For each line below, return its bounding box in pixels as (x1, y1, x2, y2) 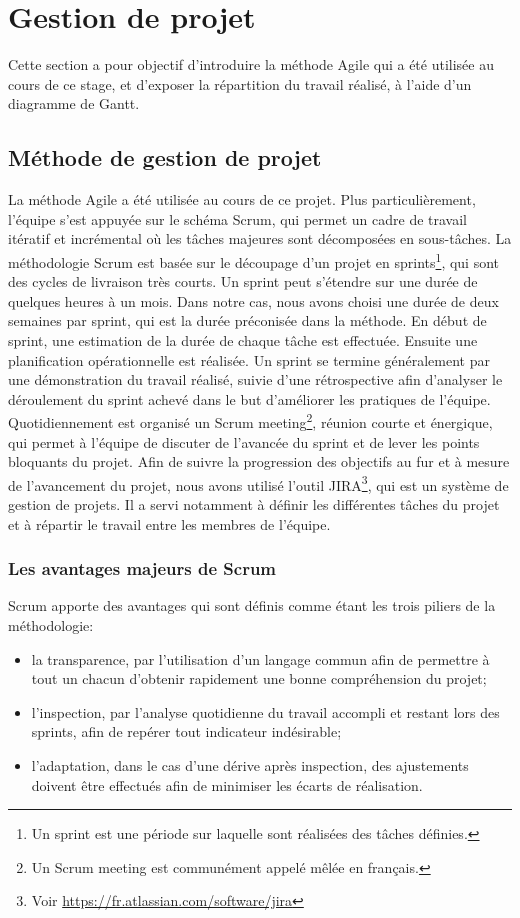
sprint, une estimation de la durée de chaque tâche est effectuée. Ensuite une (8, 329, 478, 350)
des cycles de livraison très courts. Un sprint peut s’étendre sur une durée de (8, 271, 478, 292)
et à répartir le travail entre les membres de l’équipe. (8, 513, 331, 534)
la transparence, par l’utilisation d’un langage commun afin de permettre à (31, 648, 490, 669)
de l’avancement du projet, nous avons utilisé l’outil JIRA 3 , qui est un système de (8, 471, 509, 495)
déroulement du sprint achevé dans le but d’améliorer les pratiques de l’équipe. (8, 388, 491, 409)
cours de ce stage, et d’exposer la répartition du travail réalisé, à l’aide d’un (8, 73, 472, 94)
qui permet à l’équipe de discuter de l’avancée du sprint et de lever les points (8, 431, 480, 452)
